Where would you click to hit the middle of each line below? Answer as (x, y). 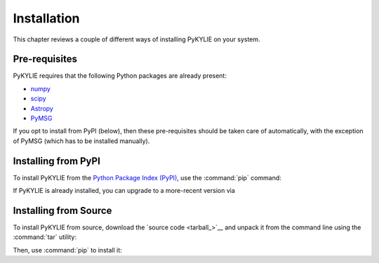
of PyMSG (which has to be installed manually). (81, 141)
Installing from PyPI (57, 161)
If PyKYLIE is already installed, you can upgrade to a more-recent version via (124, 191)
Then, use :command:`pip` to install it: (67, 250)
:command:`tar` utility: (45, 237)
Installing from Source (62, 210)
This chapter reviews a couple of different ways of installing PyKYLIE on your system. (137, 39)
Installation (46, 18)
